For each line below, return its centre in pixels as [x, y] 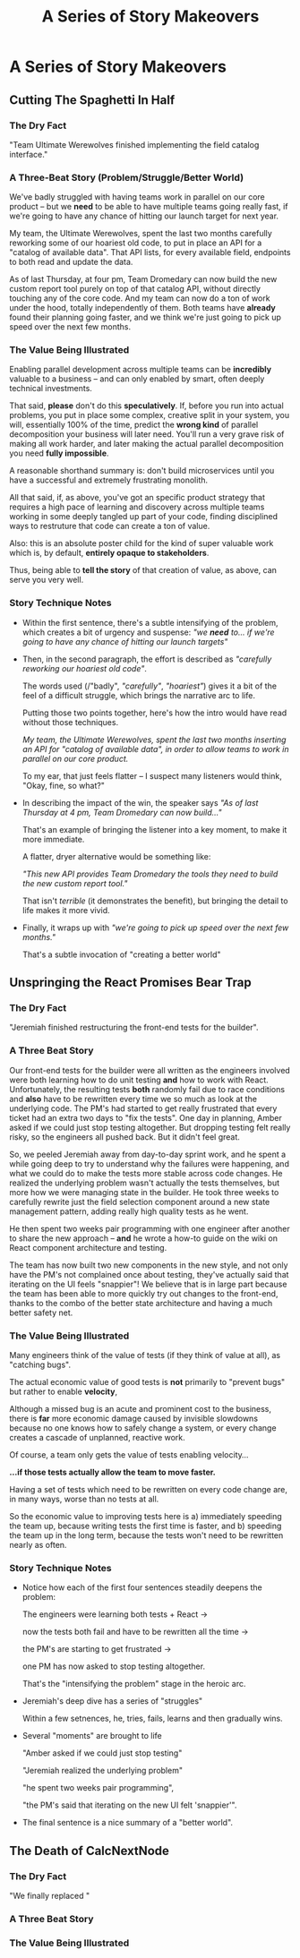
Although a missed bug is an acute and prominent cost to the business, [140, 1409]
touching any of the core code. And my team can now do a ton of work [140, 298]
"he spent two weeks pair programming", [98, 1788]
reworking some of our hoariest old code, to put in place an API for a [136, 243]
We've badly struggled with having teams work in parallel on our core [137, 197]
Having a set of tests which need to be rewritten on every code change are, [149, 1490]
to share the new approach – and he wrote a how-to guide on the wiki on [143, 1238]
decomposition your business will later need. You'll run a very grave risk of [147, 434]
